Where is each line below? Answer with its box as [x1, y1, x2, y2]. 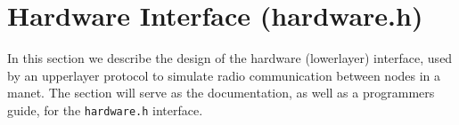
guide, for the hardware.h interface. [7, 100, 203, 119]
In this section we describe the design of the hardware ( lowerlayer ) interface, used [7, 49, 453, 67]
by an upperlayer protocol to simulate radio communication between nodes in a [7, 66, 441, 84]
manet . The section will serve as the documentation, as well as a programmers [7, 83, 435, 102]
